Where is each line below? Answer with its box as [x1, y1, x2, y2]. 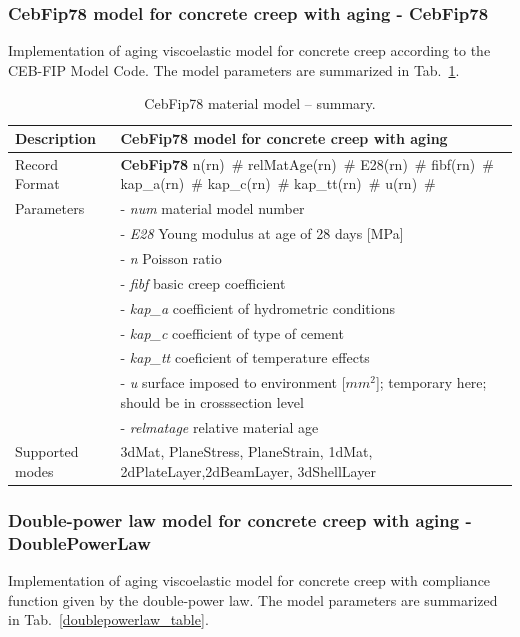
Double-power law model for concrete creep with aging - [8, 508, 472, 533]
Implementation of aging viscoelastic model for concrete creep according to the [8, 40, 491, 61]
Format [15, 173, 60, 194]
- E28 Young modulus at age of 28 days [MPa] [120, 223, 404, 244]
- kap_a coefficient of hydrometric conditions [120, 297, 395, 318]
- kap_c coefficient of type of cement [120, 322, 344, 343]
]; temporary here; [375, 372, 487, 393]
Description [15, 128, 97, 148]
